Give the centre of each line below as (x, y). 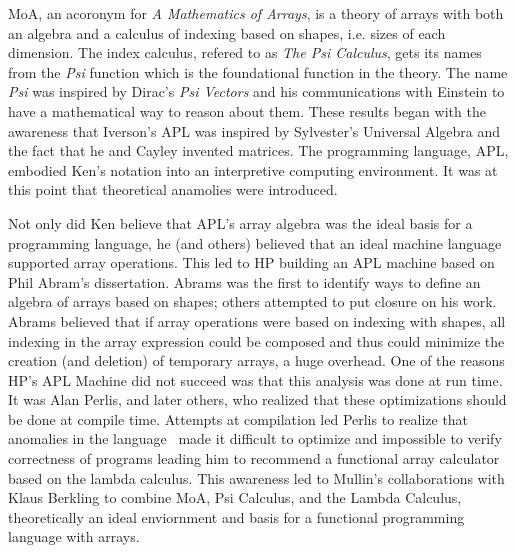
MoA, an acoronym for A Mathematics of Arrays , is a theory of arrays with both (256, 13)
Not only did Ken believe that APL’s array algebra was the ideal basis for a (240, 222)
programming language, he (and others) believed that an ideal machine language (255, 242)
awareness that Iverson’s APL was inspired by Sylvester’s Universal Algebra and (254, 130)
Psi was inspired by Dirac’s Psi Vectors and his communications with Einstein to (256, 91)
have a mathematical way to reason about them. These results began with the (247, 110)
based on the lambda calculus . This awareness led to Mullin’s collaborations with (256, 477)
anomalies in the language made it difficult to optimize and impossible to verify (255, 438)
